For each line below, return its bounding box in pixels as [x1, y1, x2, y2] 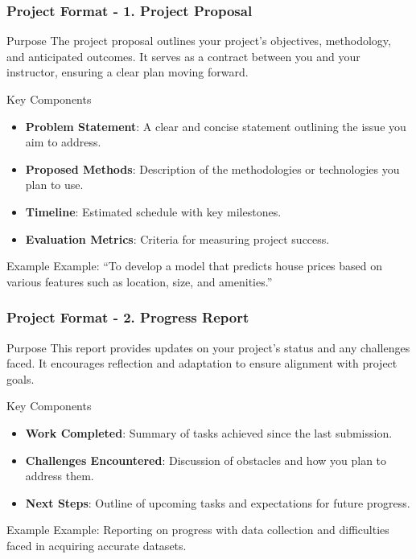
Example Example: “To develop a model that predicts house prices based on [6, 257, 383, 274]
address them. [25, 467, 94, 484]
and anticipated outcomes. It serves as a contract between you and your [6, 47, 360, 64]
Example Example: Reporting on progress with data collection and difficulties [6, 521, 389, 538]
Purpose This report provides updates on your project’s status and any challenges [6, 339, 410, 356]
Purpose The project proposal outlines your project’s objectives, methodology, [6, 32, 391, 49]
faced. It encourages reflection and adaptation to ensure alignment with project [6, 355, 397, 372]
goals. [6, 370, 35, 387]
